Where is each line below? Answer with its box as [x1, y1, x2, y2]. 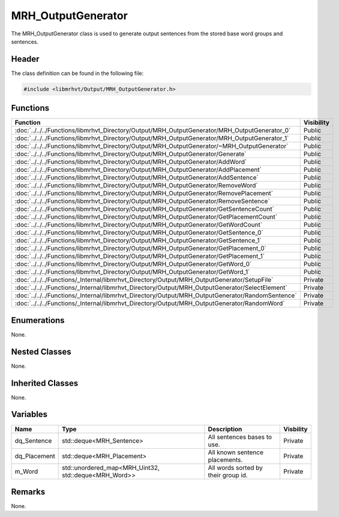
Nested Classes [11, 346, 71, 356]
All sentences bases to [208, 433, 272, 441]
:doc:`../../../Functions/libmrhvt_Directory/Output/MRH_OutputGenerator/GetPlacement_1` [14, 252, 265, 261]
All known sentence [208, 448, 264, 456]
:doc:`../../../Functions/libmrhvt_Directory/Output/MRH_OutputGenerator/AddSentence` [14, 174, 259, 182]
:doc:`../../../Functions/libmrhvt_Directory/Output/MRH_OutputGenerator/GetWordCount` [14, 220, 263, 229]
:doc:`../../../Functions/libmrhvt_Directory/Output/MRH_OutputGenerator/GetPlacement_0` [14, 244, 267, 253]
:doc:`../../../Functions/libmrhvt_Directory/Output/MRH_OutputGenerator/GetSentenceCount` [14, 205, 274, 213]
